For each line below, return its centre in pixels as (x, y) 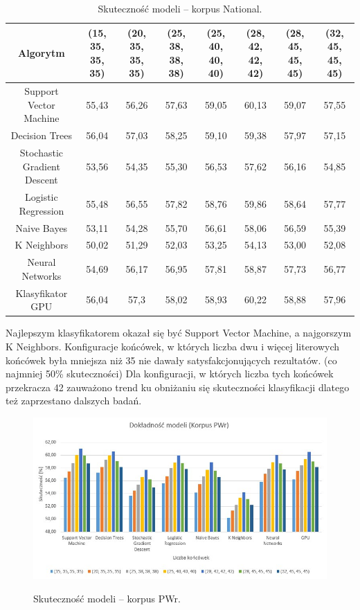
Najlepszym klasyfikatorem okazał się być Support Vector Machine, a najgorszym (179, 333)
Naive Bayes (42, 227)
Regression (42, 210)
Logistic (42, 197)
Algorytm (42, 52)
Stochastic (42, 153)
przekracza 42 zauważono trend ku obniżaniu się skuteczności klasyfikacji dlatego (178, 387)
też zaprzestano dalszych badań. (74, 401)
